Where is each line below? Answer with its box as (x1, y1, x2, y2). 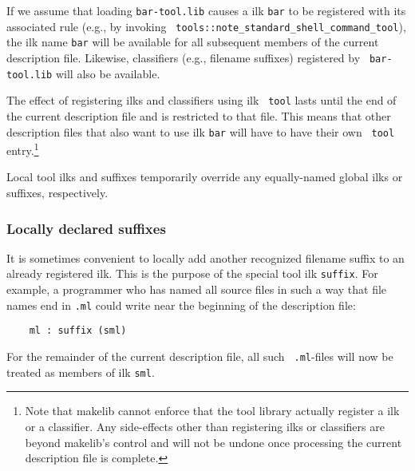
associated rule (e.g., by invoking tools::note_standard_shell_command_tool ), (6, 18, 406, 34)
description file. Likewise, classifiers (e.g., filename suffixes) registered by (6, 49, 361, 65)
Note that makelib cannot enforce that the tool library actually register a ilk (25, 402, 400, 419)
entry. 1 (6, 140, 39, 158)
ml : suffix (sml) (29, 325, 127, 337)
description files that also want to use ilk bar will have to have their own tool (6, 123, 395, 140)
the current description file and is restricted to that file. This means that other (6, 107, 391, 124)
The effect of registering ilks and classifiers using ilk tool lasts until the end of (6, 92, 397, 109)
